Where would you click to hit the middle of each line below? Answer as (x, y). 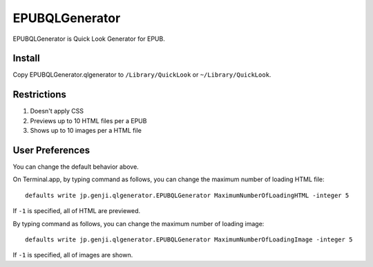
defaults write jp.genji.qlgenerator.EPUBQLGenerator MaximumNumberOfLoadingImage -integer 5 (189, 240)
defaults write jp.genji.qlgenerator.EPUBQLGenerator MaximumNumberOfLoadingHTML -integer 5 (187, 195)
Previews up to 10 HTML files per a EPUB (88, 120)
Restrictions (40, 94)
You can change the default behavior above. (76, 167)
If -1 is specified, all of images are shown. (73, 255)
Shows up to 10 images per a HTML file (86, 131)
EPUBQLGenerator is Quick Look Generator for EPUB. (89, 39)
